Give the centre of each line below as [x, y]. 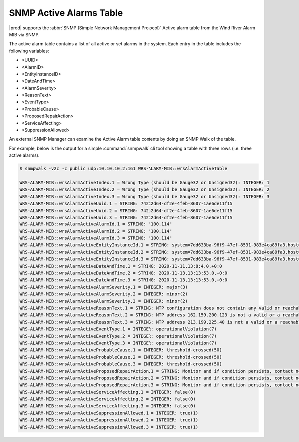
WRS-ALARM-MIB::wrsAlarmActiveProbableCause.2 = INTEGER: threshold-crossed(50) [121, 357]
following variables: [29, 51]
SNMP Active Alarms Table [66, 13]
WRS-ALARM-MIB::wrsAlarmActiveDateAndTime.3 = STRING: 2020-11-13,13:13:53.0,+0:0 [124, 280]
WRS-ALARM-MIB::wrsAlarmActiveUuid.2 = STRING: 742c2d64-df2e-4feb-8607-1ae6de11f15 [126, 210]
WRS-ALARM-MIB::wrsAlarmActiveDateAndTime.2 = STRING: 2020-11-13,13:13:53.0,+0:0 [124, 273]
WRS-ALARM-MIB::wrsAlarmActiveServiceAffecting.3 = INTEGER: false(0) [108, 406]
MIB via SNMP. [24, 34]
